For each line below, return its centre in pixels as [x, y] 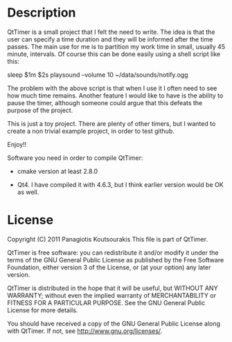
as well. [28, 192]
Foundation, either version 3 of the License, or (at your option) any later [109, 267]
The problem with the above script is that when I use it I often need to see [112, 88]
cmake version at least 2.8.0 [57, 171]
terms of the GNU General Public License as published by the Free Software [116, 260]
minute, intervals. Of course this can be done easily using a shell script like [114, 54]
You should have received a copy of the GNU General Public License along [114, 323]
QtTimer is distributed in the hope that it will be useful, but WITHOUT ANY [113, 288]
